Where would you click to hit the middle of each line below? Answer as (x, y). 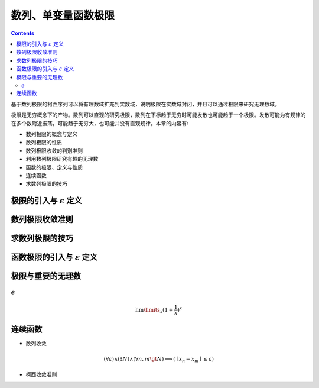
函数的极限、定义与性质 (54, 167)
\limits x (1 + (159, 311)
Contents (23, 33)
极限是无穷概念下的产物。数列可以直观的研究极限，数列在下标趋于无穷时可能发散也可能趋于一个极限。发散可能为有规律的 (158, 115)
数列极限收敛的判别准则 (54, 150)
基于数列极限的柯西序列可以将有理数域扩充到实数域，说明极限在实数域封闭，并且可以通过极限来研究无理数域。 (145, 104)
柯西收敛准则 (41, 374)
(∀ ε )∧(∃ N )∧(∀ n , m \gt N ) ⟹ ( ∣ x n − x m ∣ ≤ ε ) (159, 360)
